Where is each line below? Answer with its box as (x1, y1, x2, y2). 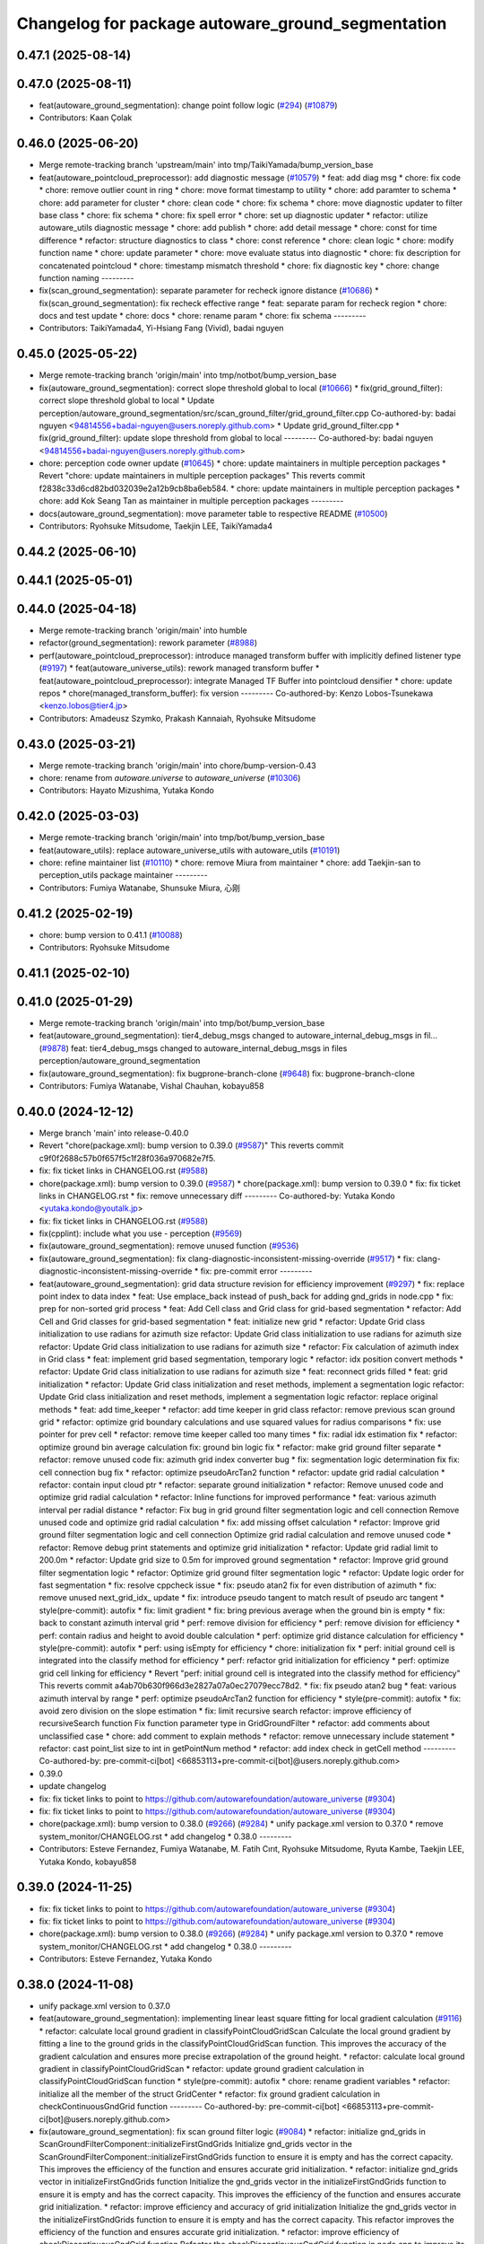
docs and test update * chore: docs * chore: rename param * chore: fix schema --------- (39, 311, 367, 321)
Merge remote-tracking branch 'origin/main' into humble (39, 625, 247, 636)
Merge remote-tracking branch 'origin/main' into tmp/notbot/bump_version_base (39, 370, 337, 381)
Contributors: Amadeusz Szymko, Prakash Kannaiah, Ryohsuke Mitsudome (39, 713, 316, 723)
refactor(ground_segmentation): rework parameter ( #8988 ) (39, 637, 258, 648)
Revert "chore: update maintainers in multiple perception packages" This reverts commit (39, 470, 366, 481)
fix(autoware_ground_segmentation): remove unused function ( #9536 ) (39, 1240, 299, 1251)
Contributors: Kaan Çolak (39, 112, 133, 123)
